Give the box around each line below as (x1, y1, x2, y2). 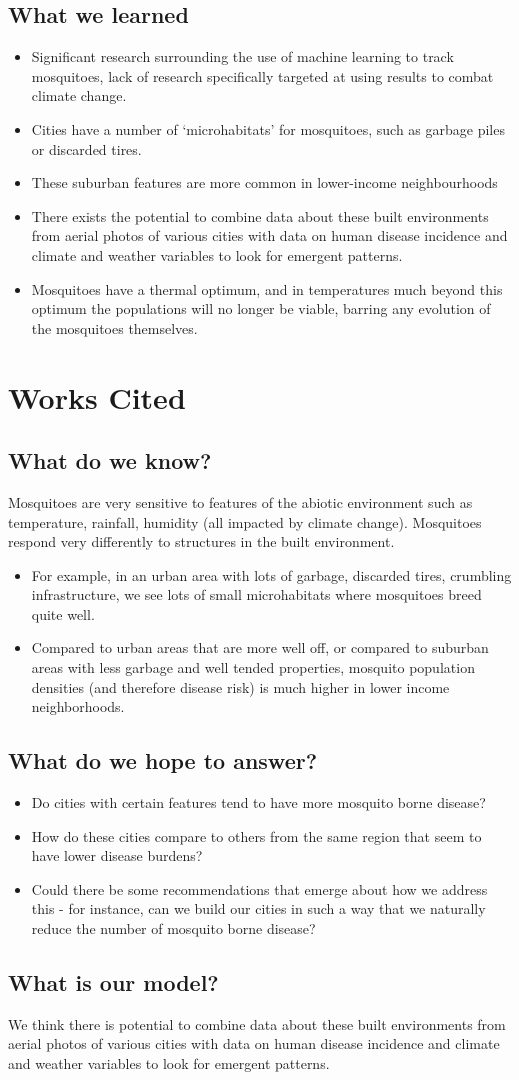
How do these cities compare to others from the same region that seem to (31, 825, 482, 846)
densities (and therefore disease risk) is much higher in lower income (31, 676, 450, 697)
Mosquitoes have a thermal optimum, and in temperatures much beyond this (31, 278, 503, 299)
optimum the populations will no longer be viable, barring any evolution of (31, 298, 491, 319)
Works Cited (8, 376, 186, 417)
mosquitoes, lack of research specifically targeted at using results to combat (31, 65, 494, 86)
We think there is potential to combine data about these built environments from (8, 1013, 506, 1034)
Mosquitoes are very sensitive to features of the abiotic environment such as (8, 491, 473, 512)
